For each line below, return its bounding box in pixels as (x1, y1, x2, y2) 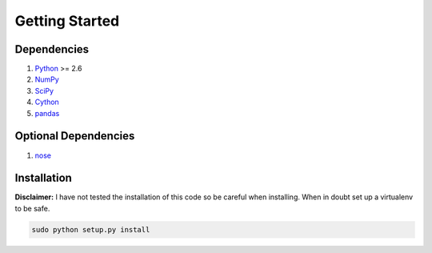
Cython (34, 97, 59, 107)
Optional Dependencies (14, 129, 135, 143)
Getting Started (14, 12, 120, 30)
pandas (34, 108, 60, 118)
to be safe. (14, 203, 50, 213)
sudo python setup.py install (31, 225, 150, 234)
